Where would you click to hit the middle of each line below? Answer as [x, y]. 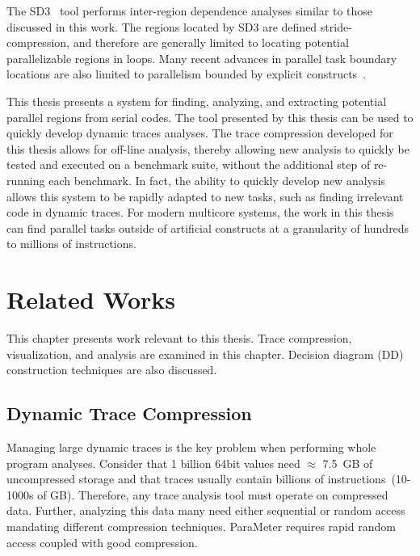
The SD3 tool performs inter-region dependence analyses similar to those [190, 11]
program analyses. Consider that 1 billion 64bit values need [153, 463]
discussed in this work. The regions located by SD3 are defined [162, 26]
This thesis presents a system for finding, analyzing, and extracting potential [197, 101]
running [26, 180]
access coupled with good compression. [102, 542]
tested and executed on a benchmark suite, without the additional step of [189, 164]
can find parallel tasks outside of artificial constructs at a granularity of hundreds [208, 227]
